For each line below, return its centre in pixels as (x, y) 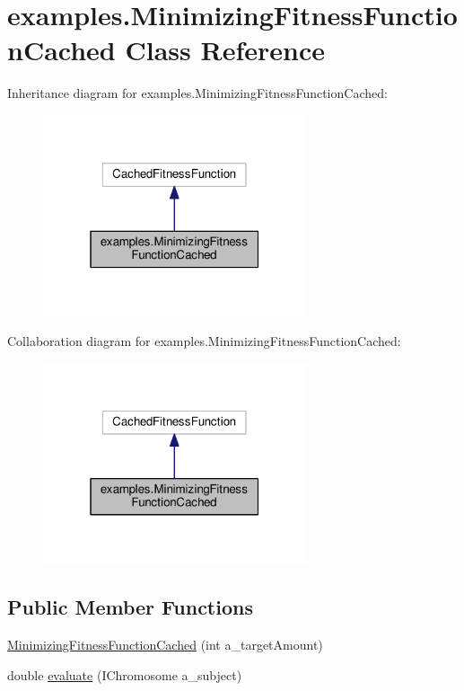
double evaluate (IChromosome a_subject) (125, 674)
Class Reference (225, 50)
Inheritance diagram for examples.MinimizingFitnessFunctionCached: (197, 93)
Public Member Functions (130, 607)
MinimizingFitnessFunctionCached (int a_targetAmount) (165, 645)
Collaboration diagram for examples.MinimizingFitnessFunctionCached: (204, 341)
